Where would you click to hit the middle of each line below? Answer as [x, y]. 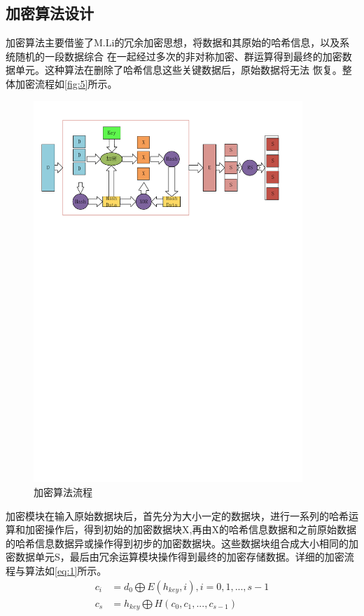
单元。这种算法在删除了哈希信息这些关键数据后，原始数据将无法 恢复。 [178, 70]
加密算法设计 [50, 13]
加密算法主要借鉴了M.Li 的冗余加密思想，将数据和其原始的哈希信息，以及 [173, 42]
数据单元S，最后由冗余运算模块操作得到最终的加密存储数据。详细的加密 [180, 557]
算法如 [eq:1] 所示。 [66, 570]
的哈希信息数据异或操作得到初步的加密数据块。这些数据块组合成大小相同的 [177, 543]
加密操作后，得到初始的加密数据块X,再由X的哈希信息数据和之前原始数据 [190, 529]
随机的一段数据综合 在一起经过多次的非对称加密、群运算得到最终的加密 [178, 56]
